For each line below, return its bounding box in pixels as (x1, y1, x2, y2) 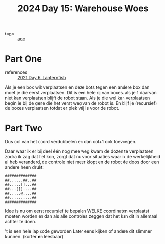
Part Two (5, 123, 43, 134)
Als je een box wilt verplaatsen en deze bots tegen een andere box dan (5, 84, 150, 90)
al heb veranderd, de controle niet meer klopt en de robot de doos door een (5, 159, 159, 165)
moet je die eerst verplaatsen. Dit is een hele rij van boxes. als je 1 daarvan (5, 90, 157, 96)
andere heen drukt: (5, 164, 44, 170)
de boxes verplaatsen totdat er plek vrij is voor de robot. (5, 105, 120, 111)
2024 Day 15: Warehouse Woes (17, 3, 149, 14)
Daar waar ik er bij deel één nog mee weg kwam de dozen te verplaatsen (5, 148, 154, 154)
